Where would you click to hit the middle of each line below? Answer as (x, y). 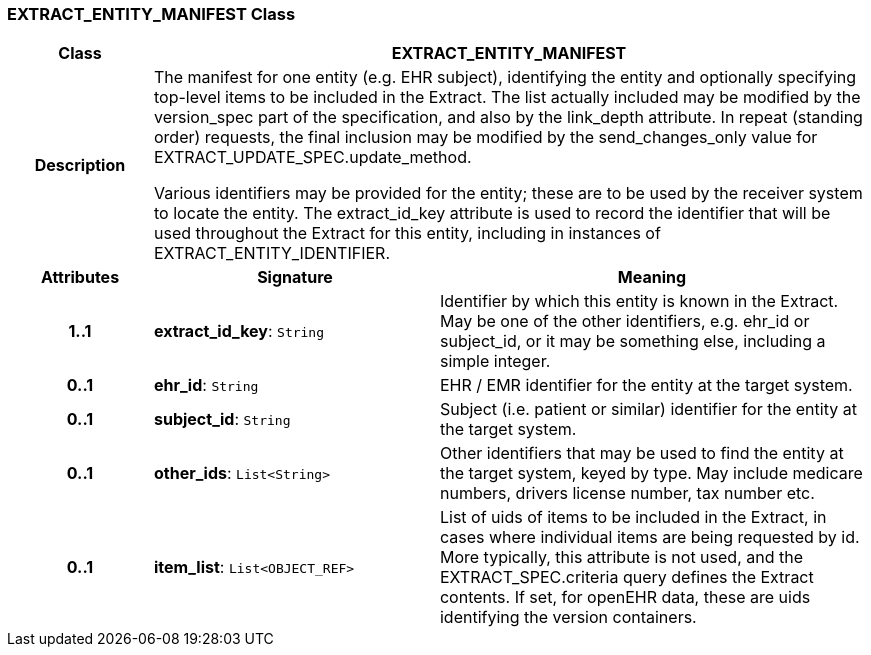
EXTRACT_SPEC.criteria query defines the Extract (626, 577)
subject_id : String (222, 419)
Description (80, 165)
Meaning (652, 277)
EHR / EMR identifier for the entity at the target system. (646, 385)
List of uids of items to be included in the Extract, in (633, 517)
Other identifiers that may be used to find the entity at (641, 453)
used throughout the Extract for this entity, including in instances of (407, 233)
